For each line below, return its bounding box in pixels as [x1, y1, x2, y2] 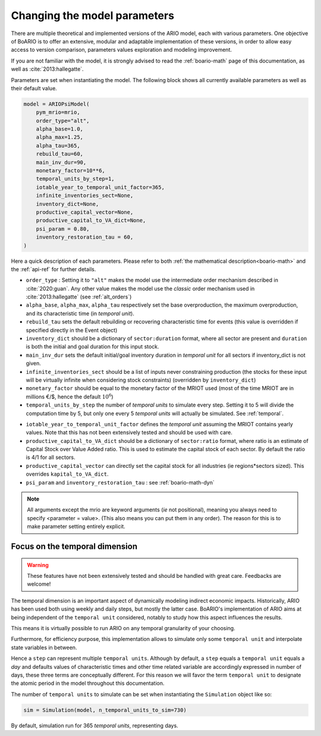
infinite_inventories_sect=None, [36, 192, 134, 199]
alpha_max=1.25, [36, 134, 83, 141]
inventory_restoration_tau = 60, [36, 234, 134, 241]
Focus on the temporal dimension [11, 542, 138, 552]
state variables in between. [11, 644, 77, 651]
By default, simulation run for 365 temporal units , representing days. [11, 722, 178, 729]
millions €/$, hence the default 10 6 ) [26, 392, 114, 400]
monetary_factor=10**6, [36, 167, 105, 174]
